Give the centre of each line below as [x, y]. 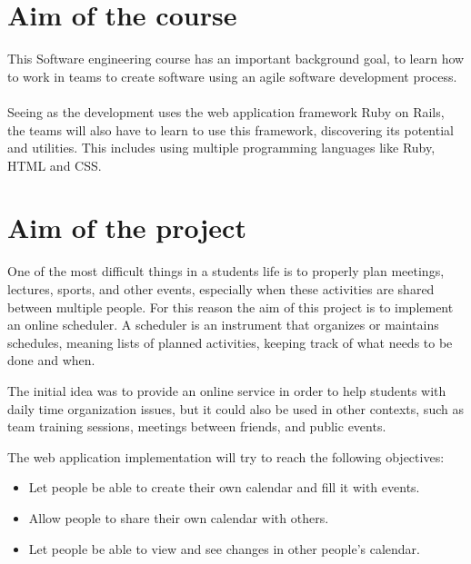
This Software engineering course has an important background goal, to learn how [236, 59]
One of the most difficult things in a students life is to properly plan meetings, [226, 271]
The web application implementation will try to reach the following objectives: [226, 456]
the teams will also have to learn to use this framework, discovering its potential [230, 129]
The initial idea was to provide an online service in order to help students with [227, 390]
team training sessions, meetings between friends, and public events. [197, 426]
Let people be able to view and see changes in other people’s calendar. [224, 548]
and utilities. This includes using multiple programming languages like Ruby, [221, 148]
